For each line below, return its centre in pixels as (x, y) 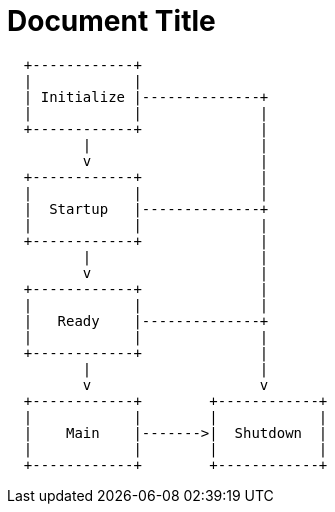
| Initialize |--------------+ (146, 96)
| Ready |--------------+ (146, 320)
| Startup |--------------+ (146, 208)
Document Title (111, 21)
